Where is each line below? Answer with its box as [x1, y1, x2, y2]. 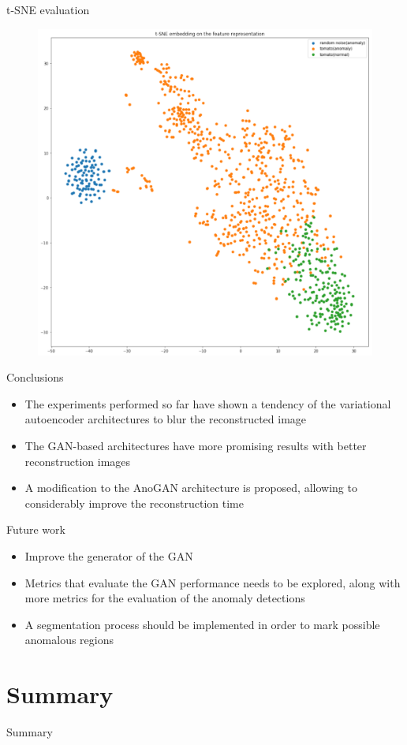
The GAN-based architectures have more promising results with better [24, 438, 367, 454]
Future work [6, 521, 65, 538]
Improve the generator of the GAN [24, 548, 193, 564]
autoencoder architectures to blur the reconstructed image [24, 411, 307, 427]
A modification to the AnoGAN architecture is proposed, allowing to [24, 479, 357, 496]
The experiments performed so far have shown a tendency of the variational [24, 395, 391, 412]
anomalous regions [24, 631, 114, 648]
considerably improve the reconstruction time [24, 494, 244, 511]
